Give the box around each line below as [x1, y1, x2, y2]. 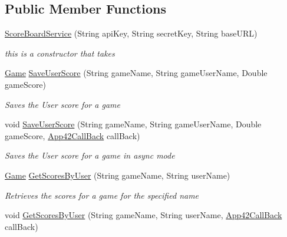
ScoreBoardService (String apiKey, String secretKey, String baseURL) [5, 27, 258, 39]
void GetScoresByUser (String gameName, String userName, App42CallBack [5, 209, 282, 221]
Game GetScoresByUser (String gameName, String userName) [5, 169, 230, 181]
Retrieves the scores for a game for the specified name [5, 189, 199, 201]
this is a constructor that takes [5, 47, 115, 59]
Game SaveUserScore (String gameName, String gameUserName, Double [5, 67, 268, 79]
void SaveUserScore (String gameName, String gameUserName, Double [5, 118, 262, 130]
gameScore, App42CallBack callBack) [5, 129, 140, 141]
